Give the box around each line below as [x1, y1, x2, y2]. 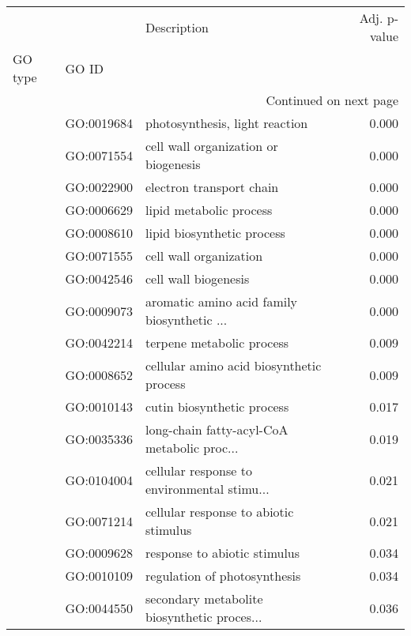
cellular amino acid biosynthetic [145, 356, 322, 374]
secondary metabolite [145, 589, 263, 608]
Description [145, 17, 209, 36]
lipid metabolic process [145, 201, 273, 219]
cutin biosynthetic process [145, 397, 289, 416]
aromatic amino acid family [145, 292, 298, 310]
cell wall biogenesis [145, 269, 250, 288]
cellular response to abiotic [145, 502, 294, 521]
